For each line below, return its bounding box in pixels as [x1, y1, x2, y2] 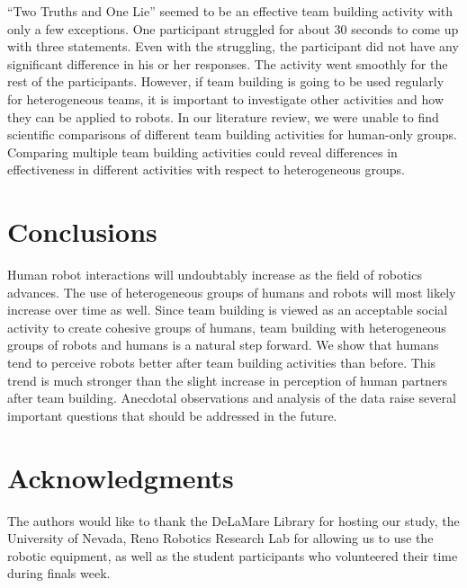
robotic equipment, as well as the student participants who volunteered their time [7, 546, 458, 565]
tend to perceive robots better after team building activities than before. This [7, 353, 436, 372]
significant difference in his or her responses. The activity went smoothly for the [7, 54, 448, 73]
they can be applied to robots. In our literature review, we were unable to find [7, 107, 439, 126]
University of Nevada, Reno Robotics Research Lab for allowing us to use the [7, 529, 434, 548]
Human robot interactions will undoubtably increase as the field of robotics [7, 265, 422, 284]
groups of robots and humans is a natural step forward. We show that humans [7, 335, 439, 354]
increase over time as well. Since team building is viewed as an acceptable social [7, 300, 448, 319]
